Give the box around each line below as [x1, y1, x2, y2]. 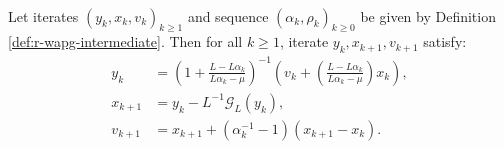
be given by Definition [360, 5, 496, 26]
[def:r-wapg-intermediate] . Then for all [8, 31, 243, 52]
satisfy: [423, 31, 467, 52]
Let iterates [8, 5, 79, 26]
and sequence [187, 5, 269, 26]
